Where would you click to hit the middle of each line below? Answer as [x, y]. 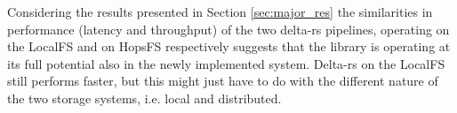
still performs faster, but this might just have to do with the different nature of [223, 81]
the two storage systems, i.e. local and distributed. [144, 98]
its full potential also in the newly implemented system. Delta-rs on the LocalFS [226, 63]
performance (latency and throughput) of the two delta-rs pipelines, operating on [228, 29]
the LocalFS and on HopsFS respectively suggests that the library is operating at [229, 46]
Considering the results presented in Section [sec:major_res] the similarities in [220, 11]
